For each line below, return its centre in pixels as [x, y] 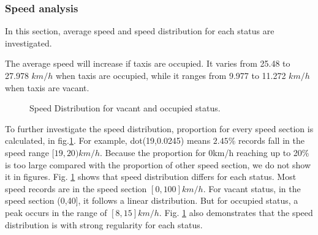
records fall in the [271, 140]
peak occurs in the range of [56, 212]
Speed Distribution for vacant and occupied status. [125, 108]
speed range [27, 152]
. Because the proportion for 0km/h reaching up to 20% [205, 152]
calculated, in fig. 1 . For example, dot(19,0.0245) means [108, 140]
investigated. [28, 43]
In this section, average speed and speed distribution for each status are [140, 31]
